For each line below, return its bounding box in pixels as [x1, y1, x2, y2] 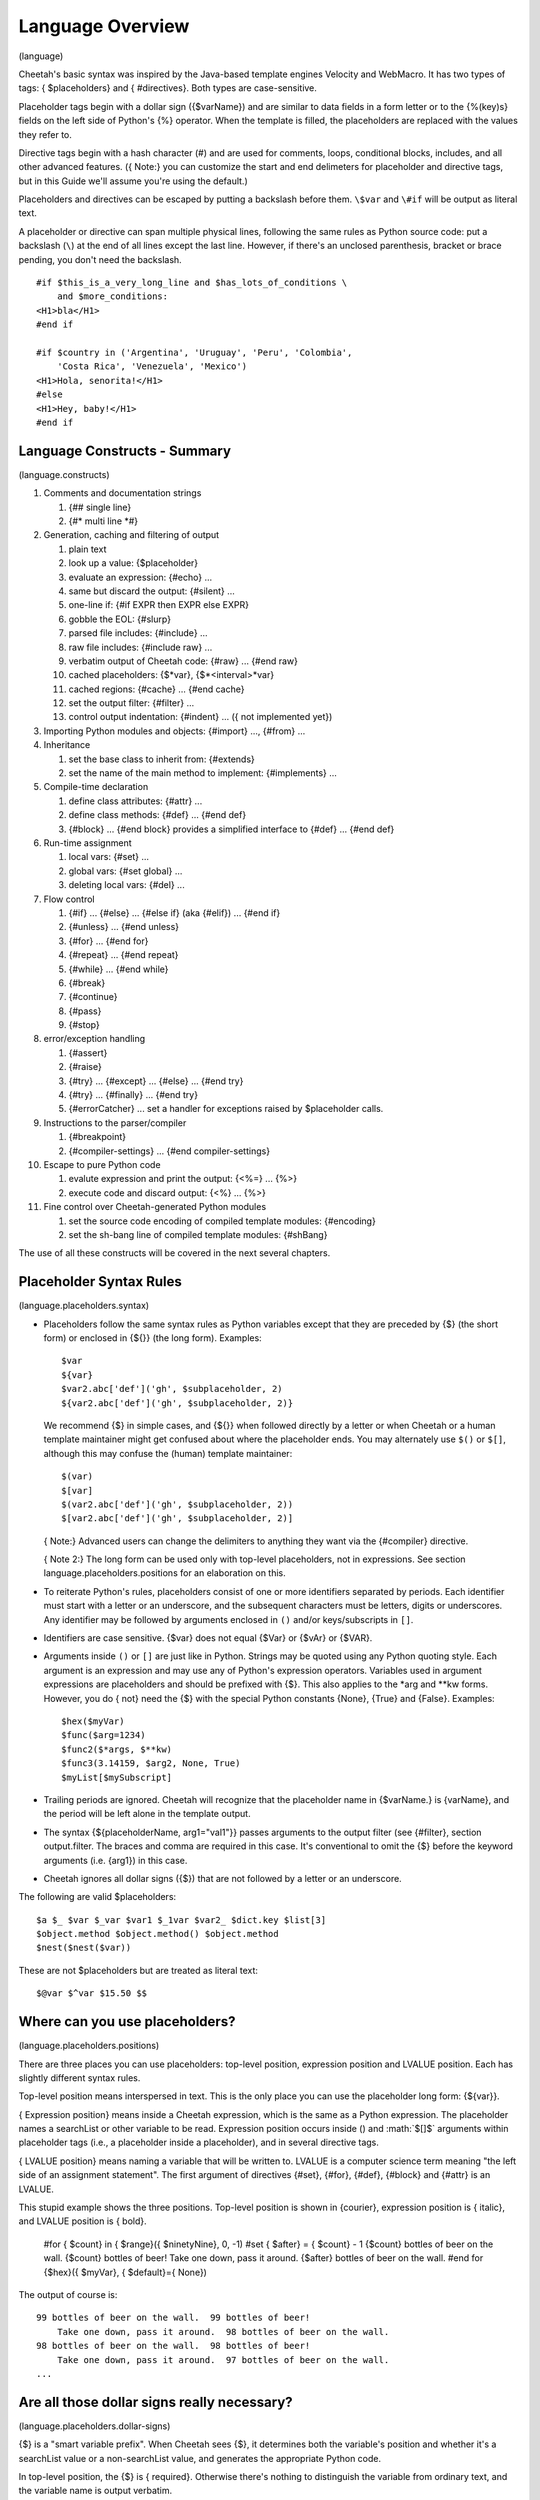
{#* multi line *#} [68, 515, 139, 527]
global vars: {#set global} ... [68, 865, 183, 877]
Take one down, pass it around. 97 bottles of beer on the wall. [56, 2354, 390, 2365]
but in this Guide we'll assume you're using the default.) [18, 175, 249, 187]
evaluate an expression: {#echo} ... [68, 571, 213, 583]
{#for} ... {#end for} [68, 935, 149, 947]
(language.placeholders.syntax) [18, 1300, 150, 1312]
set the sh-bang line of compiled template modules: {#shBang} [68, 1228, 328, 1240]
